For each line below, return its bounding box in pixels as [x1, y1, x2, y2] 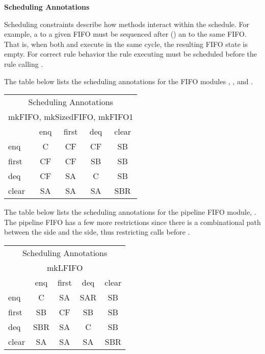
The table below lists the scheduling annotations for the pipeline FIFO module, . [4, 207, 256, 217]
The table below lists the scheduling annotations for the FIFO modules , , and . [4, 75, 253, 86]
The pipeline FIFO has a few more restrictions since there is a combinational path [4, 216, 261, 227]
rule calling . [4, 58, 43, 69]
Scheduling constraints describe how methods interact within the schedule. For [4, 18, 250, 29]
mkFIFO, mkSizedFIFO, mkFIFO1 [8, 111, 134, 123]
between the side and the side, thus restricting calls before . [4, 226, 190, 237]
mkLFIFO [46, 261, 83, 273]
